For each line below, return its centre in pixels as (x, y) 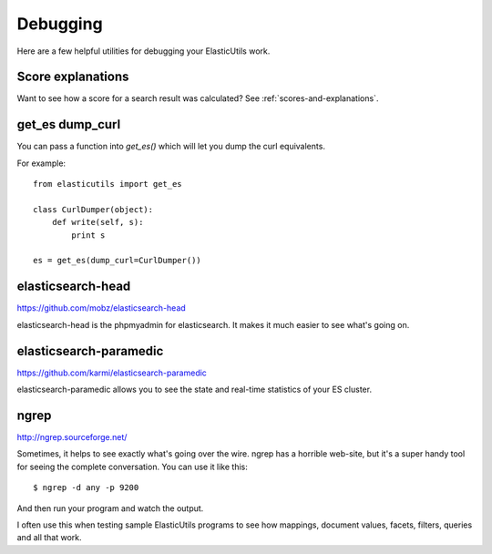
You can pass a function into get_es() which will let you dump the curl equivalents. (171, 147)
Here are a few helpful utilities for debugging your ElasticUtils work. (143, 51)
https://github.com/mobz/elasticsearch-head (101, 308)
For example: (41, 163)
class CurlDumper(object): (93, 209)
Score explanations (73, 77)
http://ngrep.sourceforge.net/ (72, 436)
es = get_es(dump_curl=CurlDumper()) (118, 261)
